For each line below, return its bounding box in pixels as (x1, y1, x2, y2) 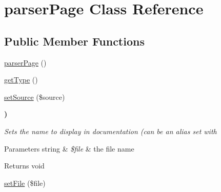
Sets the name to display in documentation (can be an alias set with (4, 125, 217, 136)
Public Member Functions (4, 33, 145, 49)
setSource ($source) (4, 91, 65, 102)
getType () (4, 74, 38, 85)
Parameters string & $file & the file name (4, 143, 134, 154)
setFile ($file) (4, 177, 46, 188)
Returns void (4, 160, 45, 171)
